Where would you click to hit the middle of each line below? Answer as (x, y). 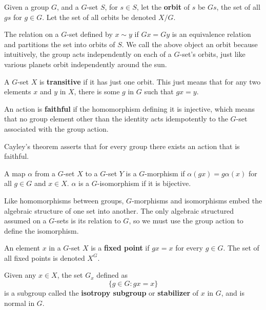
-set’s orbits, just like (212, 54)
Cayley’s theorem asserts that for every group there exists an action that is (122, 146)
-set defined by (90, 34)
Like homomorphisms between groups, (64, 200)
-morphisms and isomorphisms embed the (197, 200)
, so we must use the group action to (186, 221)
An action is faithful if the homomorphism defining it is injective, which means (129, 108)
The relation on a (32, 34)
